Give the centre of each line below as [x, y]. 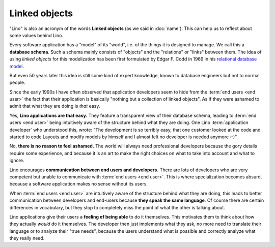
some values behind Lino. [36, 35]
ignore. [17, 161]
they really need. [27, 238]
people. [17, 83]
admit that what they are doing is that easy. [55, 106]
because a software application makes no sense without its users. [78, 184]
